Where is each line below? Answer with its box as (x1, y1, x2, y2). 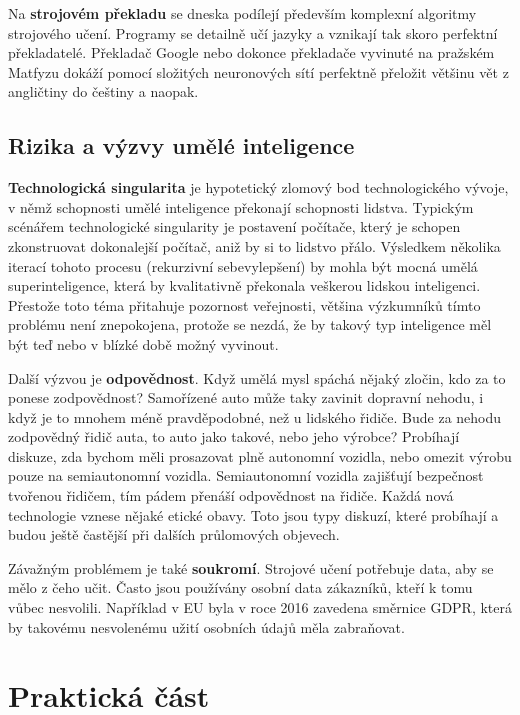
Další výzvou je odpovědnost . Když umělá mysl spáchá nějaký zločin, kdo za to (8, 367, 506, 388)
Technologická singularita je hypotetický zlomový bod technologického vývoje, (8, 177, 509, 198)
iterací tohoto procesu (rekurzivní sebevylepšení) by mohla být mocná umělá (8, 255, 478, 276)
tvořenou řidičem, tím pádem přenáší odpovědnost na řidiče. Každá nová (8, 485, 454, 506)
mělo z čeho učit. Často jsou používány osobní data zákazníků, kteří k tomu (8, 577, 473, 598)
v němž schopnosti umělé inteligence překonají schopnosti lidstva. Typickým (8, 196, 474, 217)
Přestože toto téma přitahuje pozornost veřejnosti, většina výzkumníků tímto (8, 294, 481, 315)
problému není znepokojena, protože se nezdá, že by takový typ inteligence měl (8, 314, 492, 335)
